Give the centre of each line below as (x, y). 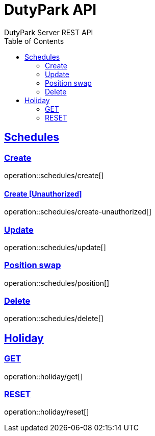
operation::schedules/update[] (55, 247)
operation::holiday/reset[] (47, 412)
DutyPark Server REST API (49, 32)
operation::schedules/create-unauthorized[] (78, 212)
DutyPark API (50, 10)
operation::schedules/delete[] (54, 319)
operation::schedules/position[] (57, 283)
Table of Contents (34, 41)
